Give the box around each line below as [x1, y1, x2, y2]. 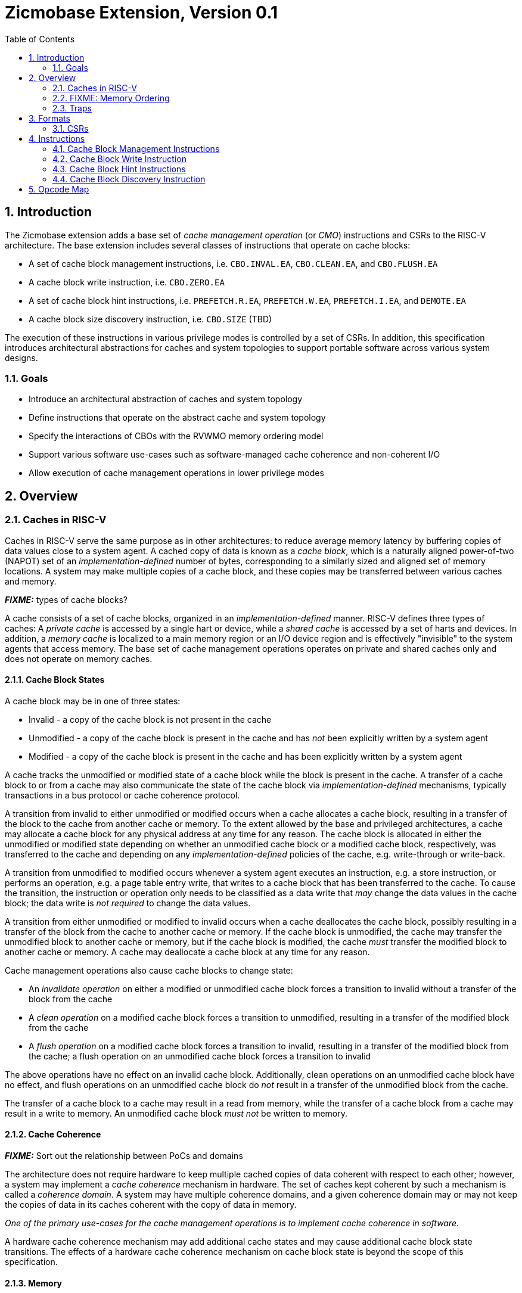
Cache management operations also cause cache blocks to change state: [5, 965, 293, 975]
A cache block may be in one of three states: [5, 695, 181, 706]
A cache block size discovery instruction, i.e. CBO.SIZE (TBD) [29, 313, 272, 324]
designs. [5, 352, 38, 363]
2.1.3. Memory [5, 1278, 63, 1288]
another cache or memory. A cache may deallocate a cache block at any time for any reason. [5, 946, 370, 957]
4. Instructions [29, 133, 85, 144]
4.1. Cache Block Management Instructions [52, 143, 220, 154]
